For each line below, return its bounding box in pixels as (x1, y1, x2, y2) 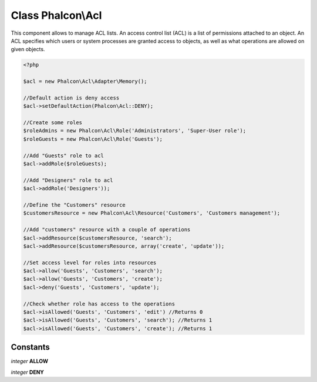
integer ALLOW (11, 358, 48, 365)
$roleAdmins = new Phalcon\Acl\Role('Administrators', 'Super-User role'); (23, 127, 247, 134)
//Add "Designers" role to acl (23, 177, 114, 184)
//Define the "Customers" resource (23, 201, 126, 208)
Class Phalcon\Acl (11, 9, 102, 22)
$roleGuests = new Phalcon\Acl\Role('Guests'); (23, 135, 163, 142)
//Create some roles (23, 119, 82, 126)
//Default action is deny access (23, 94, 120, 101)
